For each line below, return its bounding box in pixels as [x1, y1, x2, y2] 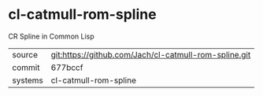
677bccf [50, 61, 83, 72]
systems [12, 75, 43, 86]
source [12, 49, 38, 60]
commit [12, 61, 40, 72]
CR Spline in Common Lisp [8, 31, 94, 41]
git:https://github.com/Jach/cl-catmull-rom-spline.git [50, 49, 251, 60]
